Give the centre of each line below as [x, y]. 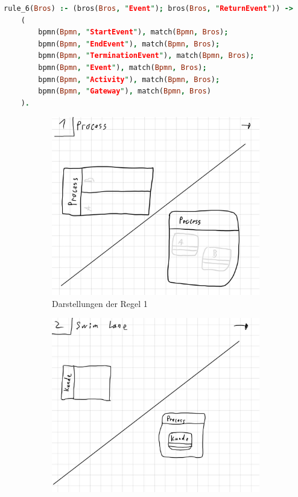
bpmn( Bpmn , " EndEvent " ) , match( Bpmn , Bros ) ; [129, 44]
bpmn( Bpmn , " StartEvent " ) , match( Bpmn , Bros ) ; [133, 32]
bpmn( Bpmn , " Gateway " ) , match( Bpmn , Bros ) [125, 91]
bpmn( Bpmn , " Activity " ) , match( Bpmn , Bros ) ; [129, 79]
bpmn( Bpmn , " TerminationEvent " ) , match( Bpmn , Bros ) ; [146, 56]
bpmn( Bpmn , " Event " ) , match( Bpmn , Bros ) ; [122, 67]
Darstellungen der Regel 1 [100, 303]
